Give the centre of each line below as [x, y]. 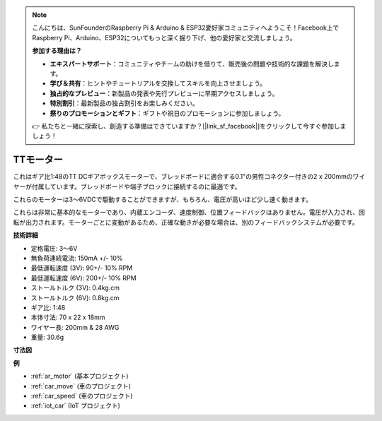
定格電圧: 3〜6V [54, 248]
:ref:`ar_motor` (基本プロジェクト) [80, 376]
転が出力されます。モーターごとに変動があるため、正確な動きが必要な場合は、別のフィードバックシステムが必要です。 [186, 222]
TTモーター [38, 160]
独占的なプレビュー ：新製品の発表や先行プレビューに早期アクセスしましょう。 [164, 93]
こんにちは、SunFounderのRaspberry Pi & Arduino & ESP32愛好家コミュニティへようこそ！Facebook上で [186, 28]
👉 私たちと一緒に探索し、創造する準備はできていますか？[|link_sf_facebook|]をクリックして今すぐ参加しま [189, 126]
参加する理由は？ [57, 51]
